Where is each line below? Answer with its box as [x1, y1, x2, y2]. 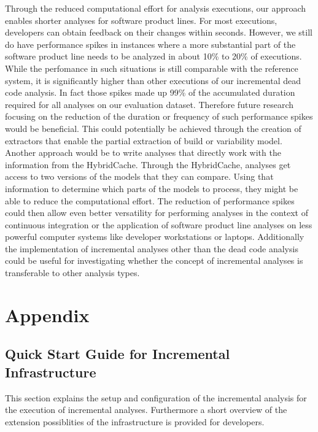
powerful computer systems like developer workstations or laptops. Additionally [5, 230, 304, 243]
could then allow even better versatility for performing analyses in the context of [5, 206, 308, 219]
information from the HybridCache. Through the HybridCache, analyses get [5, 158, 291, 171]
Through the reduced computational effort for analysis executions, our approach [5, 2, 306, 14]
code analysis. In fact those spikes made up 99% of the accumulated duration [5, 86, 295, 99]
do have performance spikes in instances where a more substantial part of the [5, 37, 296, 50]
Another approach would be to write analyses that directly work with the [5, 146, 281, 159]
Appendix [5, 302, 90, 327]
